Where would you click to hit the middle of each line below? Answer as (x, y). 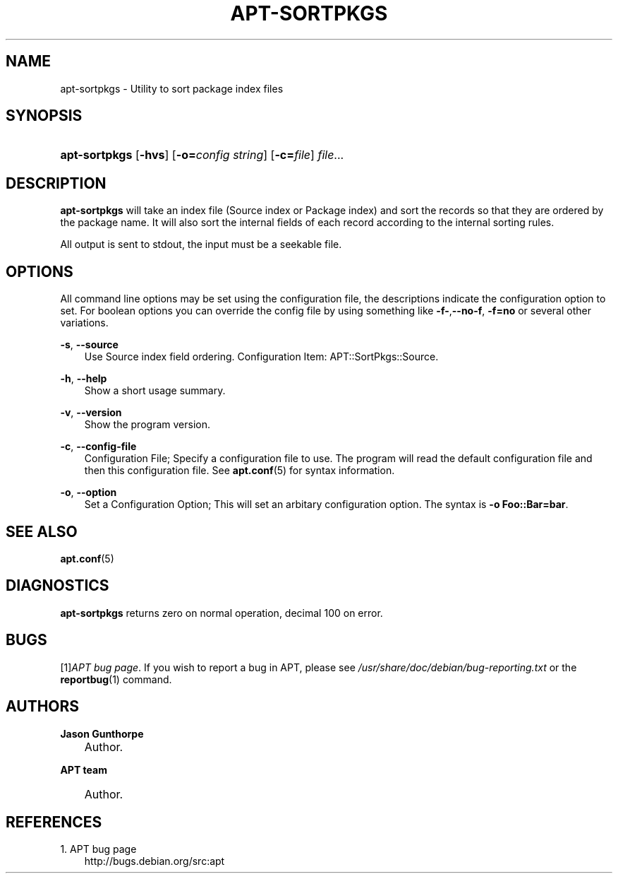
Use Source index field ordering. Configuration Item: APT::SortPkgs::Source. (261, 357)
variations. (84, 323)
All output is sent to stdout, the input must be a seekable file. (201, 244)
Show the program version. (147, 425)
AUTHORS (43, 707)
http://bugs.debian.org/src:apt (154, 861)
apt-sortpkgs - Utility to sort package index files (172, 88)
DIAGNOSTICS (57, 586)
